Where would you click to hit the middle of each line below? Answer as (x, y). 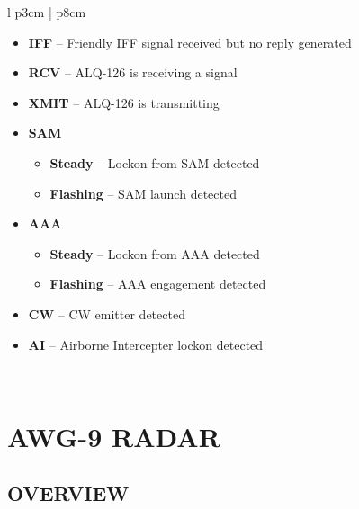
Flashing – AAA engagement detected (158, 284)
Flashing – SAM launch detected (143, 193)
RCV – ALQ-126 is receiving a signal (133, 72)
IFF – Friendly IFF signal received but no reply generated (190, 42)
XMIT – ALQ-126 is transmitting (124, 102)
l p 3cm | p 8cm (47, 12)
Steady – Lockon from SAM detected (155, 162)
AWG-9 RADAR (114, 436)
